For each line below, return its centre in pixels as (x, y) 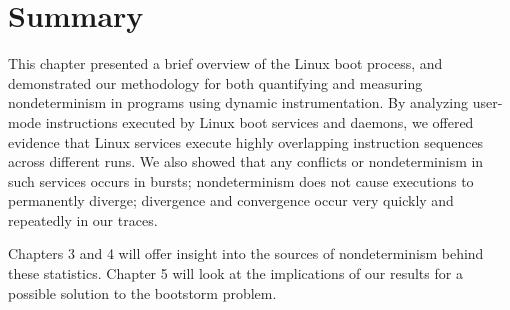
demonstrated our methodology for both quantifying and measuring (215, 82)
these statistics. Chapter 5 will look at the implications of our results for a (235, 273)
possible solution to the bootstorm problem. (142, 292)
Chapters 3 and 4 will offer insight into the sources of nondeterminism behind (246, 253)
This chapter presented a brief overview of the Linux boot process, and (225, 63)
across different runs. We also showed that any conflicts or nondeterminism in (246, 161)
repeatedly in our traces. (83, 219)
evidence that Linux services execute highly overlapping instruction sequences (246, 141)
